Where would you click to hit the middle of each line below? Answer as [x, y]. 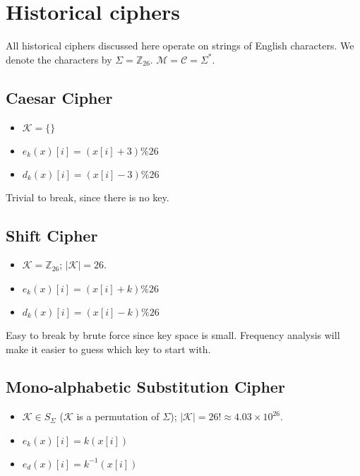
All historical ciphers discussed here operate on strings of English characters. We [180, 46]
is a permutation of [118, 416]
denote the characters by [59, 59]
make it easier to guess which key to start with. [108, 349]
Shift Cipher [52, 235]
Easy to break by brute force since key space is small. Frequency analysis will [173, 334]
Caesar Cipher [59, 97]
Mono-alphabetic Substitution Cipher [145, 387]
